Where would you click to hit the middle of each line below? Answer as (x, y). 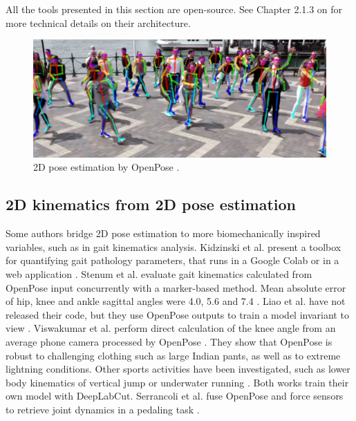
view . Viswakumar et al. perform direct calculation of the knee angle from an (171, 328)
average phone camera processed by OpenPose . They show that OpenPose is (169, 341)
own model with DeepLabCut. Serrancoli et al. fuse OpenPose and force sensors (175, 396)
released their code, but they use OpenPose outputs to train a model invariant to (177, 314)
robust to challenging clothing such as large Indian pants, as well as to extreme (173, 355)
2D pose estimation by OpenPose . (106, 167)
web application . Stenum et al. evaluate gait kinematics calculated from (159, 273)
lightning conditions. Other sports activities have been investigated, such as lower (178, 369)
